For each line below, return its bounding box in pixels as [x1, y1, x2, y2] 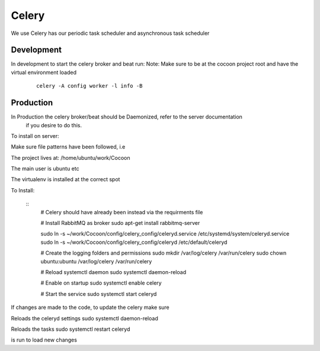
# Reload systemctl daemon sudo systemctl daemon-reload [40, 269, 187, 275]
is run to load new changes [11, 336, 77, 343]
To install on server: [11, 132, 59, 139]
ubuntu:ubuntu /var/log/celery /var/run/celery [40, 257, 152, 265]
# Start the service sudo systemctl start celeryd [40, 290, 157, 297]
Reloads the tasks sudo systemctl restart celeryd [11, 326, 130, 333]
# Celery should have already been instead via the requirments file [40, 208, 203, 215]
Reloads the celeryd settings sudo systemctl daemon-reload [11, 314, 158, 322]
